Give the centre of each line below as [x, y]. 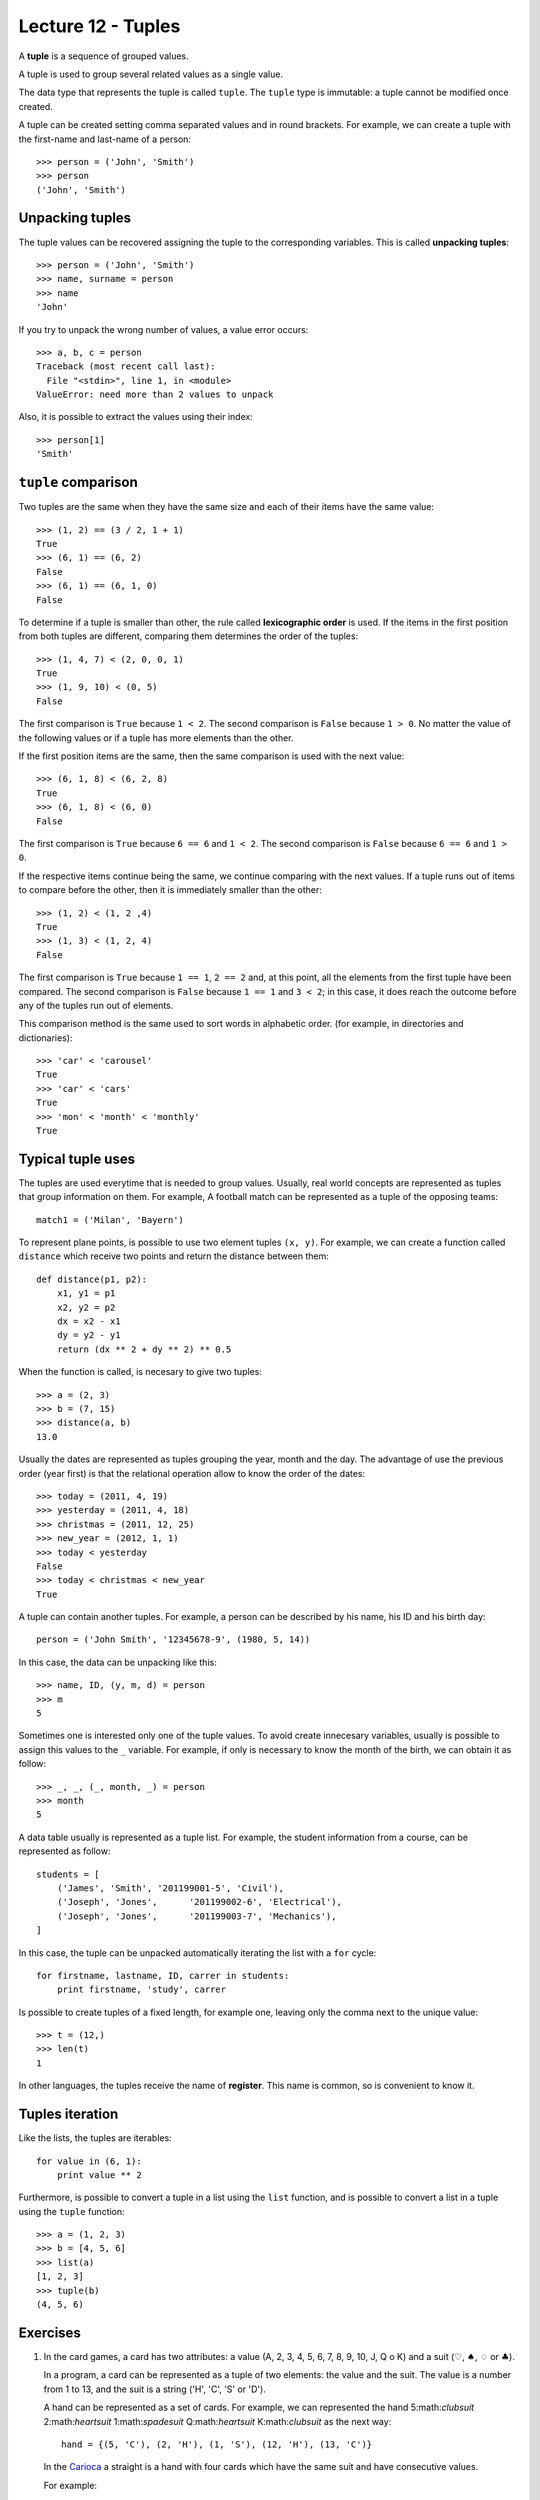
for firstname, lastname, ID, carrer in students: [163, 1975]
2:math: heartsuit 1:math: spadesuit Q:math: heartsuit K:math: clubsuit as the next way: [217, 2421]
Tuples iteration [68, 2114]
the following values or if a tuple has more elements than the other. [156, 737]
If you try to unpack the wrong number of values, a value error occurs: [163, 329]
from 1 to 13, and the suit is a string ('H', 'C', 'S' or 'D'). [155, 2389]
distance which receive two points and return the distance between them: [174, 1256]
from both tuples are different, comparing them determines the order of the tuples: [188, 636]
